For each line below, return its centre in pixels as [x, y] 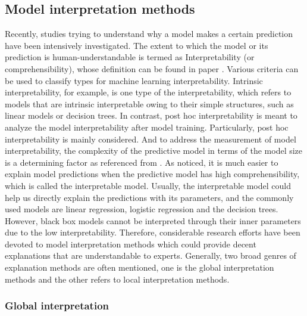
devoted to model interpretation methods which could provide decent [131, 244]
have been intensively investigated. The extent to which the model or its [137, 45]
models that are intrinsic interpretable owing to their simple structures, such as [149, 103]
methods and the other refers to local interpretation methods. [117, 279]
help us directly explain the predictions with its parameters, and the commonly [149, 197]
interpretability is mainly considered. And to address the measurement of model [151, 139]
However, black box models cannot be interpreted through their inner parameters [153, 220]
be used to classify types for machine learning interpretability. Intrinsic [134, 80]
